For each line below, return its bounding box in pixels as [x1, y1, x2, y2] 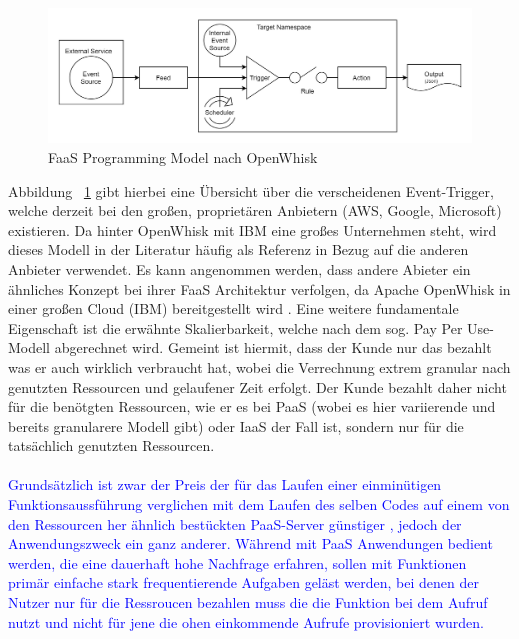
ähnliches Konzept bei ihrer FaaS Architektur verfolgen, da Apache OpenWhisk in [8, 278, 511, 299]
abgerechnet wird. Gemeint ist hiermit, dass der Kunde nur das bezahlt [54, 337, 492, 358]
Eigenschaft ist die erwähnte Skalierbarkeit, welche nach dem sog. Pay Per [8, 317, 463, 338]
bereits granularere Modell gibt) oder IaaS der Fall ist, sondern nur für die [8, 415, 464, 436]
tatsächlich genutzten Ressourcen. [8, 435, 215, 456]
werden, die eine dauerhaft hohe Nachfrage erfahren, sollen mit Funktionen [8, 552, 467, 573]
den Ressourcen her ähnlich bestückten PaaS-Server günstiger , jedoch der [8, 513, 462, 534]
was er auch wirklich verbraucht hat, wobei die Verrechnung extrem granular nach [8, 356, 511, 377]
